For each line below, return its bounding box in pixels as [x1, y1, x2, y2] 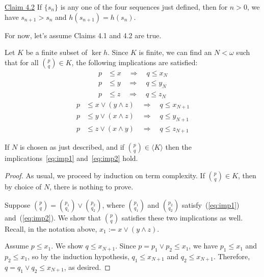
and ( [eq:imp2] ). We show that [5, 212, 101, 223]
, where [102, 199, 125, 210]
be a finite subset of [25, 47, 88, 58]
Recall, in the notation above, [5, 223, 97, 234]
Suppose [5, 199, 31, 210]
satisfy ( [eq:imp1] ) [181, 199, 240, 210]
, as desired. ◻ [64, 261, 111, 272]
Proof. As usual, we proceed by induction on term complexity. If [5, 170, 205, 180]
